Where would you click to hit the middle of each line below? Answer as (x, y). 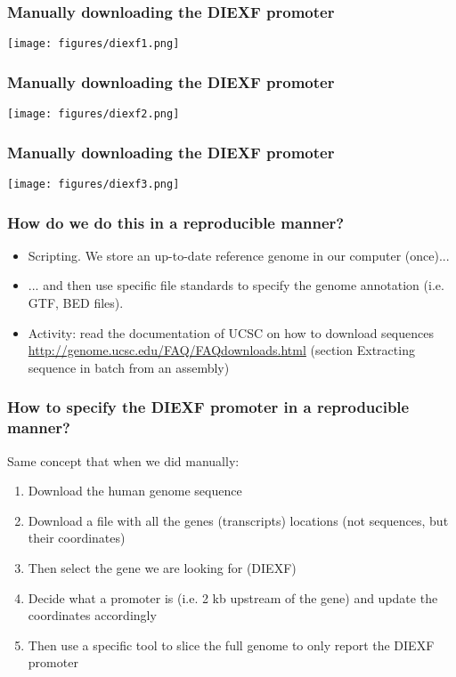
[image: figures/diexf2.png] (94, 114)
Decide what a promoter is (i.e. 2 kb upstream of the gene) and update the (233, 597)
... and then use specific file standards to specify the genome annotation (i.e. (236, 285)
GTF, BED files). (76, 303)
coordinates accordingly (92, 615)
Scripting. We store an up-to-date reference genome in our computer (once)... (239, 255)
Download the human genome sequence (135, 491)
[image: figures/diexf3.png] (94, 184)
